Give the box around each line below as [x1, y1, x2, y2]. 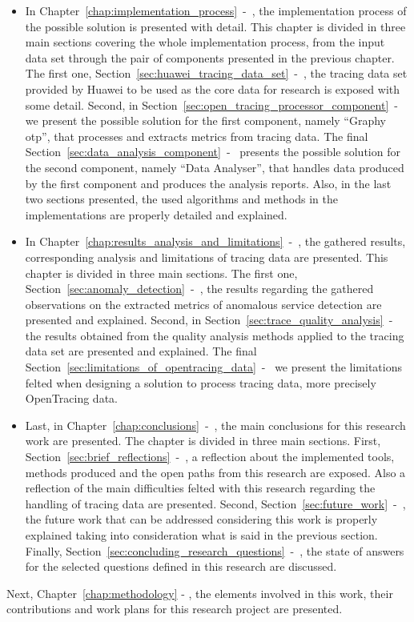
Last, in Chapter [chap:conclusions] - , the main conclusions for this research [25, 416, 406, 433]
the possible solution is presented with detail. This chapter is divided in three [25, 18, 406, 34]
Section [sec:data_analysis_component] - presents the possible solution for [25, 143, 400, 160]
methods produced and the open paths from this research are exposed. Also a [25, 463, 406, 480]
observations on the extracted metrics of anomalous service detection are [25, 295, 382, 312]
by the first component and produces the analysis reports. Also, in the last [25, 175, 392, 191]
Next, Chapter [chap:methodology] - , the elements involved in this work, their [6, 584, 393, 601]
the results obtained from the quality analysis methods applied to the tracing [25, 327, 404, 343]
